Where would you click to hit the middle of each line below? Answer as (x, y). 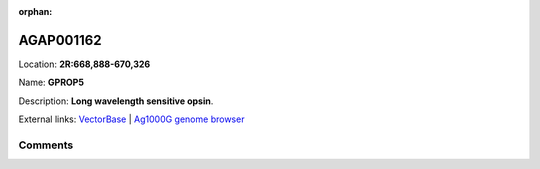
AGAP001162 (60, 40)
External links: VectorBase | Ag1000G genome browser (131, 119)
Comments (46, 145)
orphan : (35, 11)
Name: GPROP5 (51, 82)
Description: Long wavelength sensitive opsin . (116, 101)
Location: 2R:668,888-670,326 (84, 64)
